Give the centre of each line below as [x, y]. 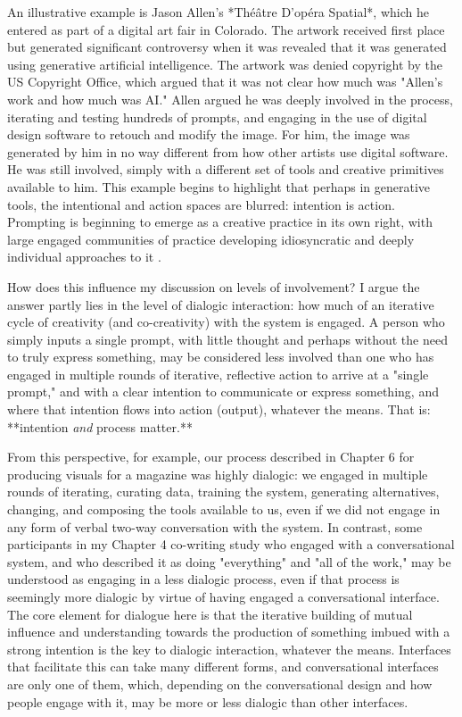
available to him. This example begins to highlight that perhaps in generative [219, 186]
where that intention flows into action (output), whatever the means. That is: [219, 409]
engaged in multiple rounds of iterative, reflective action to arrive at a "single [218, 374]
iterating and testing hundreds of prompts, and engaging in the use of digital [217, 117]
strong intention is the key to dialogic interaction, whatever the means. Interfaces [229, 649]
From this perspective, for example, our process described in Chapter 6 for [211, 457]
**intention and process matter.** [100, 426]
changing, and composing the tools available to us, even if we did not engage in [224, 509]
